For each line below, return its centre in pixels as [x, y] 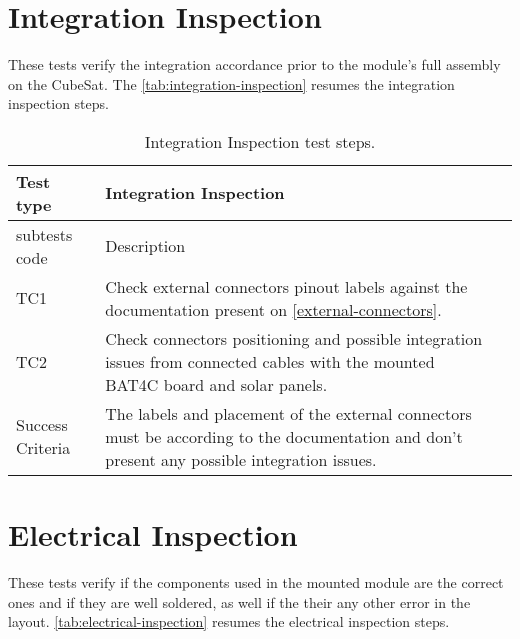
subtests [44, 234]
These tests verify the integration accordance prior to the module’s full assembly [254, 64]
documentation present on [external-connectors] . [273, 309]
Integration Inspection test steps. [260, 141]
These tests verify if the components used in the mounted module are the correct [256, 582]
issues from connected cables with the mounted [270, 361]
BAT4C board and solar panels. [216, 384]
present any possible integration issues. [241, 459]
